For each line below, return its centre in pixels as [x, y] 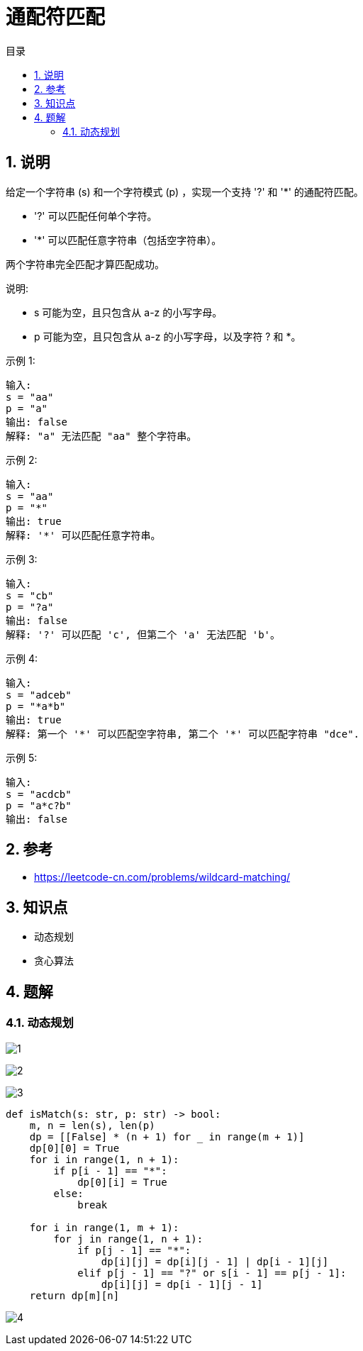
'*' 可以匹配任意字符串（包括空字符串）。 [128, 240]
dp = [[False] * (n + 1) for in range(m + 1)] [167, 1136]
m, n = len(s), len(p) [92, 1125]
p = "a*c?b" [39, 805]
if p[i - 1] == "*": [110, 1171]
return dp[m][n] [74, 1295]
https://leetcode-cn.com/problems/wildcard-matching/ [162, 877]
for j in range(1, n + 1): [128, 1239]
